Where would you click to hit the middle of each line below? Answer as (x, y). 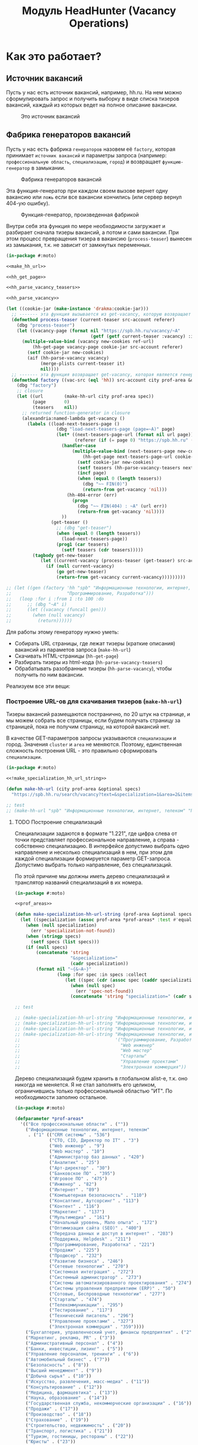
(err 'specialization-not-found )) (73, 931)
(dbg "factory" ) (37, 385)
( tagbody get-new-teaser (63, 555)
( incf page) (92, 473)
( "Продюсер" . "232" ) (76, 1256)
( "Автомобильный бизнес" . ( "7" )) (68, 1360)
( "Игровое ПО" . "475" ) (78, 1179)
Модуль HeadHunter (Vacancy (99, 11)
